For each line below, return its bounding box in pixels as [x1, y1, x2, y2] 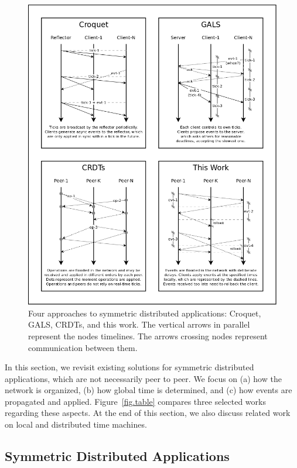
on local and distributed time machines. [5, 418, 147, 431]
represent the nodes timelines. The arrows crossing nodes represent [28, 329, 268, 342]
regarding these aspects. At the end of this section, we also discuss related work [5, 407, 291, 419]
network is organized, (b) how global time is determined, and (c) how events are [5, 384, 292, 396]
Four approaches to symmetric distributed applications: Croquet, [28, 307, 261, 319]
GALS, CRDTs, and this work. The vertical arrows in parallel [28, 318, 250, 331]
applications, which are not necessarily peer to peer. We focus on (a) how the [5, 372, 282, 384]
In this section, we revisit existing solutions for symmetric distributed [5, 361, 254, 373]
